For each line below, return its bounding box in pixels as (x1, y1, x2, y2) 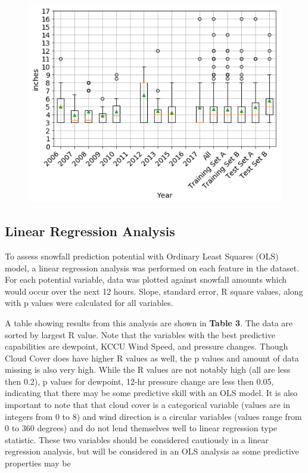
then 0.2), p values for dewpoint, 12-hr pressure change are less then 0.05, (5, 375, 274, 387)
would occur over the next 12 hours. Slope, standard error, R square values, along (5, 285, 303, 297)
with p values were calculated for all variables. (5, 296, 173, 309)
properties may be (5, 457, 71, 469)
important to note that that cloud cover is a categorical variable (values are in (5, 398, 291, 411)
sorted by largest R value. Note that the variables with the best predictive (5, 328, 276, 341)
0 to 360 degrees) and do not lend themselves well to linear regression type (5, 422, 278, 434)
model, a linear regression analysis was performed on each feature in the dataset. (5, 261, 300, 274)
